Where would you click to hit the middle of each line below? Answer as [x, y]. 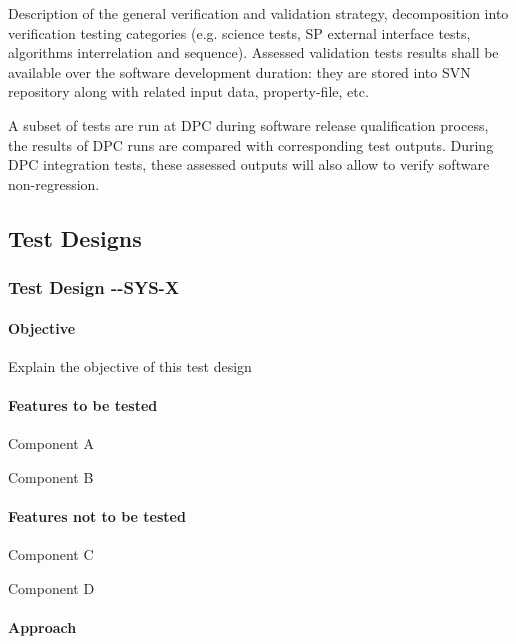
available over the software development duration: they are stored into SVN [239, 71]
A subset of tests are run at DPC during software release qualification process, [248, 124]
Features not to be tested [97, 515]
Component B [51, 476]
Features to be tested [83, 404]
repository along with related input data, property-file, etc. [188, 91]
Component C [51, 554]
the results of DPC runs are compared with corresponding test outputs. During [251, 144]
